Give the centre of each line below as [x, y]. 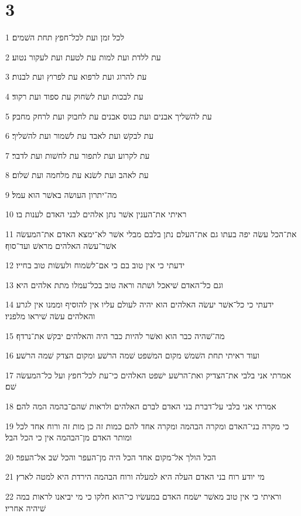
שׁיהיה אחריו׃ [25, 508]
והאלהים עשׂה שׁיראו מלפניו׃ [50, 316]
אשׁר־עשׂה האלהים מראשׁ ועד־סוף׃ [61, 245]
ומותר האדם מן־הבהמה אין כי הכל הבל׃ [69, 437]
